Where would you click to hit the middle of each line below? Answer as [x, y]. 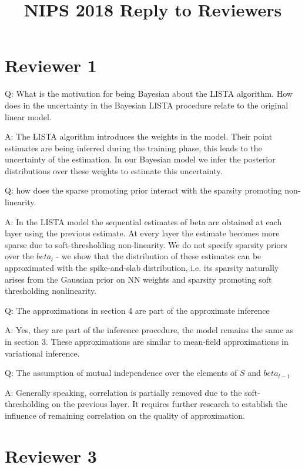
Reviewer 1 [51, 65]
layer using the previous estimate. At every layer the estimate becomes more [142, 233]
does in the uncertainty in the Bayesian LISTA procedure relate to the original [147, 105]
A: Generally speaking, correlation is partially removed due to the [123, 392]
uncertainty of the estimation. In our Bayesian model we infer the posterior [140, 159]
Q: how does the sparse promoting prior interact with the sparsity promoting [143, 190]
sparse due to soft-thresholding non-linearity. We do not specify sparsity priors [146, 244]
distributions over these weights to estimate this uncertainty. [114, 170]
